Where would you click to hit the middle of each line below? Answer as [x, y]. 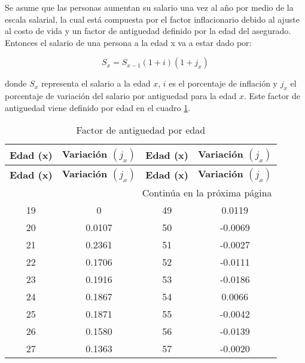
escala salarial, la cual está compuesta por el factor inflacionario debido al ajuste [152, 19]
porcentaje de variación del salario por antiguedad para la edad [121, 96]
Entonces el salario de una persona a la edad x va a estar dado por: [128, 42]
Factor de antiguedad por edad [141, 130]
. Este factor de [272, 96]
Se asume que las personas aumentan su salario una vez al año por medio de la [149, 7]
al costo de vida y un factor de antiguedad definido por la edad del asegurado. [148, 31]
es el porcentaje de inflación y [223, 83]
